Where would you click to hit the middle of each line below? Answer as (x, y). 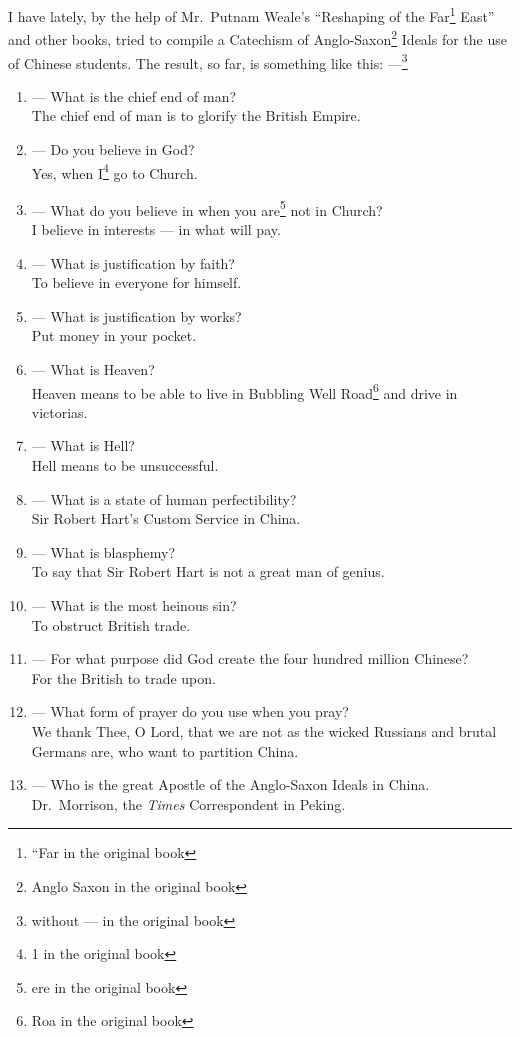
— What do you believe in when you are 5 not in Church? (207, 208)
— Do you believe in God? (113, 148)
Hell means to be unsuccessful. (125, 465)
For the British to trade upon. (123, 677)
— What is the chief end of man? (134, 95)
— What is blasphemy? (103, 551)
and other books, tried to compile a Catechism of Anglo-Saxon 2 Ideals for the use (257, 37)
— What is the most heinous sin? (134, 605)
